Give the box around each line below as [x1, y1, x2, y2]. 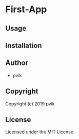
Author [5, 59, 28, 67]
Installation [5, 41, 42, 50]
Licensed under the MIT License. [5, 129, 75, 135]
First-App [5, 4, 47, 15]
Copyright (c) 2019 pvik [5, 101, 55, 107]
